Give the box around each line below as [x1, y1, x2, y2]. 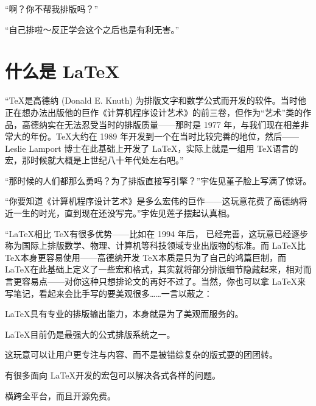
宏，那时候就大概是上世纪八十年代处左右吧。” [5, 154, 184, 166]
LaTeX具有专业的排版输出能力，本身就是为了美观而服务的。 [5, 307, 244, 320]
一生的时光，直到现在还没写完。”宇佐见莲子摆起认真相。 [13, 207, 235, 219]
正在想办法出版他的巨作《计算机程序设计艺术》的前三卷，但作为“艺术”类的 [5, 105, 303, 118]
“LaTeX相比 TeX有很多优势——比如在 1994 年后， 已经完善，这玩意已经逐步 [5, 227, 309, 240]
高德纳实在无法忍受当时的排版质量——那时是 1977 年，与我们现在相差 [21, 118, 301, 130]
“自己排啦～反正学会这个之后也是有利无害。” [5, 23, 180, 35]
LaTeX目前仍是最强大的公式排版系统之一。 [5, 327, 175, 340]
